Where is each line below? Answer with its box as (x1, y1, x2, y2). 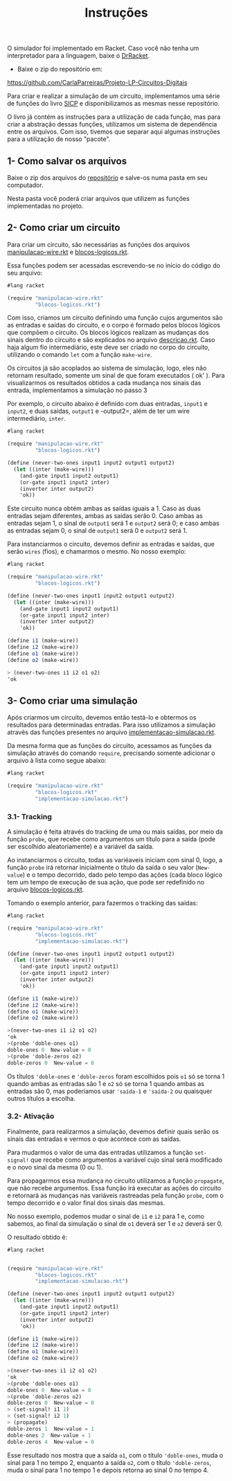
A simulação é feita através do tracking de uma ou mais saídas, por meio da (7, 827, 223, 836)
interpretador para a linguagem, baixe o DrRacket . (7, 51, 150, 60)
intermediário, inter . (7, 414, 66, 423)
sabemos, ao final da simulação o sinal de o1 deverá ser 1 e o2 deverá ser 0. (7, 1219, 223, 1228)
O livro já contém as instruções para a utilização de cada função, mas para (7, 113, 221, 121)
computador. (7, 181, 44, 189)
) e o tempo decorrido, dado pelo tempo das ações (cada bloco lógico (22, 871, 223, 879)
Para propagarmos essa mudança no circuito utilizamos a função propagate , (7, 1176, 224, 1185)
